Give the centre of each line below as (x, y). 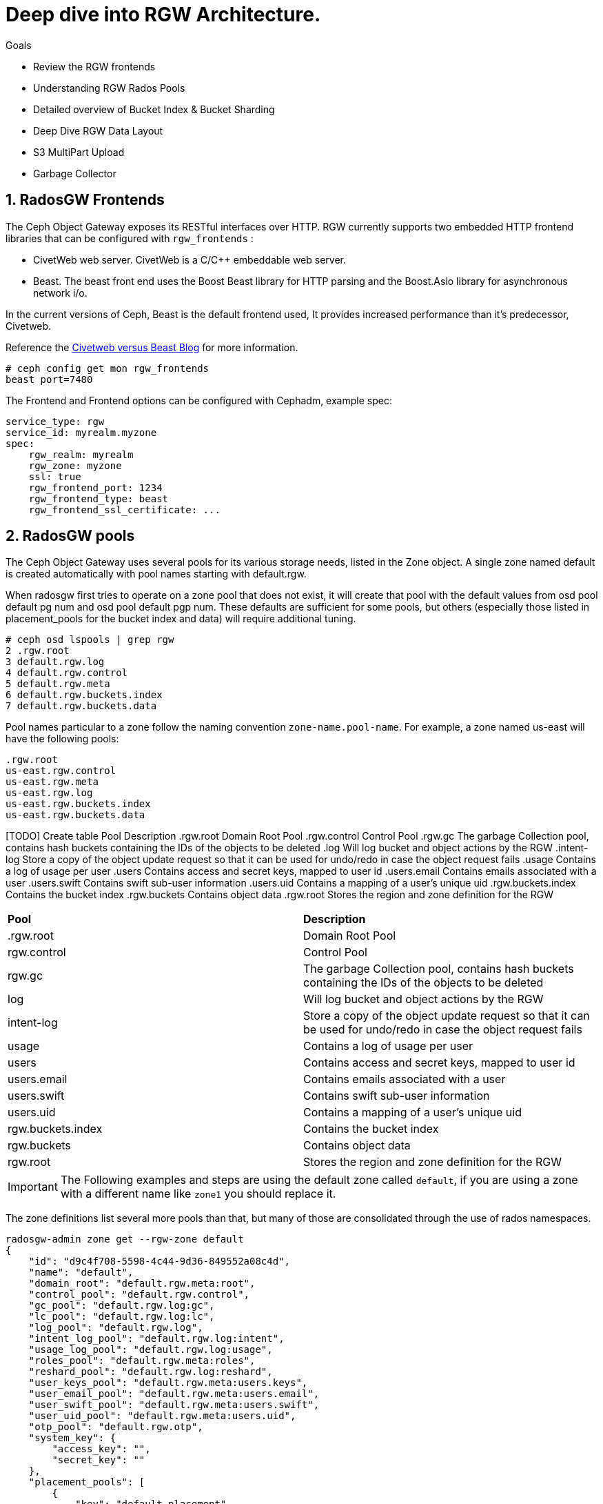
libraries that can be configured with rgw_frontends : (130, 238)
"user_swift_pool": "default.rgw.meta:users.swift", (174, 1405)
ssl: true (55, 476)
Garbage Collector (75, 173)
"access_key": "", (101, 1449)
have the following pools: (62, 739)
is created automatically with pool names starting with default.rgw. (156, 574)
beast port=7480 (49, 379)
